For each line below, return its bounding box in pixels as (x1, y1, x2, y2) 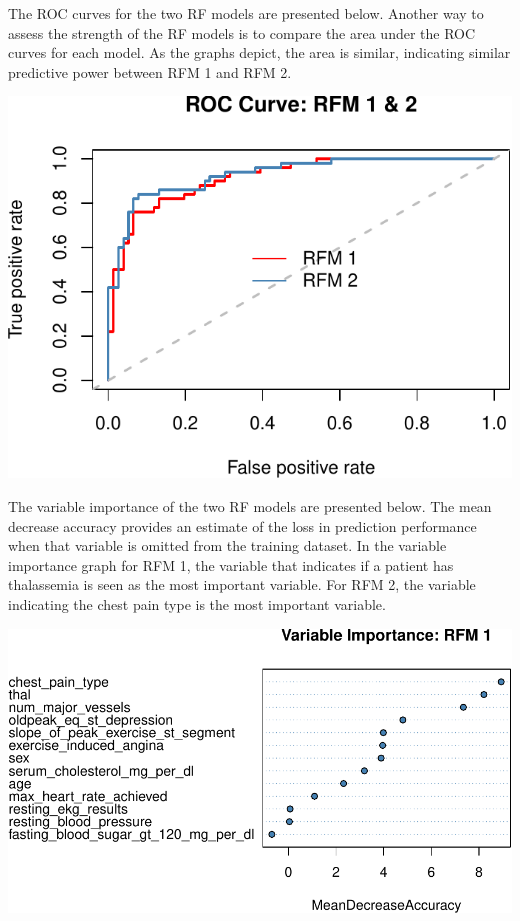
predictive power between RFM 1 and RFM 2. (8, 61, 292, 82)
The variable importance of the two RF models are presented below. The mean (8, 496, 492, 517)
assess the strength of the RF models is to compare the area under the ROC (8, 22, 476, 43)
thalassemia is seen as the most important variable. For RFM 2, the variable (8, 574, 476, 595)
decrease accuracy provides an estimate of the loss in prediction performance (8, 515, 477, 536)
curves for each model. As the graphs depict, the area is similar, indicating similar (8, 42, 511, 63)
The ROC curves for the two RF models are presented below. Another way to (8, 3, 484, 23)
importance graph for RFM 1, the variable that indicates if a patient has (8, 554, 454, 575)
